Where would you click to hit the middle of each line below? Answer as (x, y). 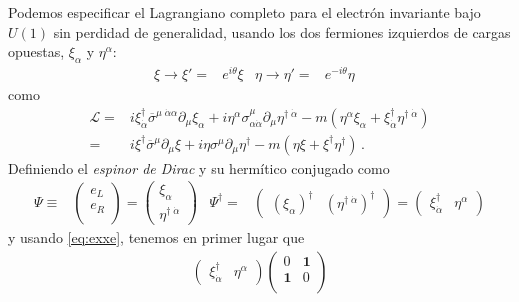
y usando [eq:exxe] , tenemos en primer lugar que (156, 236)
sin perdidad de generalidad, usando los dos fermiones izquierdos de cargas (282, 31)
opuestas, (36, 51)
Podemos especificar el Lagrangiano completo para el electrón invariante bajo (244, 12)
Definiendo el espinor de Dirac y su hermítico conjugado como (199, 167)
